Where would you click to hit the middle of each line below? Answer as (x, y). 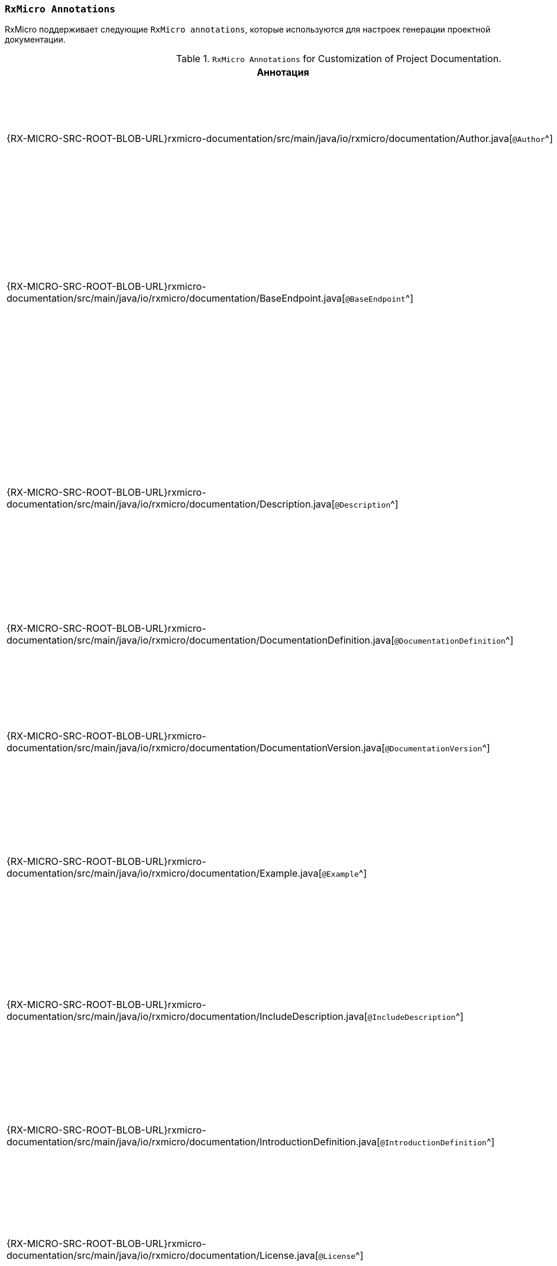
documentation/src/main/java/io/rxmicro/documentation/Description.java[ (171, 504)
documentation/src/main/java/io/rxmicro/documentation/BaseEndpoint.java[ (176, 298)
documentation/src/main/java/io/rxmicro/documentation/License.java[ (163, 1256)
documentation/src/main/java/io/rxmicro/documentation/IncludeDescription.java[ (187, 1017)
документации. (35, 40)
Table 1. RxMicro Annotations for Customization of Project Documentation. (339, 59)
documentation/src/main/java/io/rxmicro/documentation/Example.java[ (164, 873)
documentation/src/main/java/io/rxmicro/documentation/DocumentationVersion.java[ (196, 748)
